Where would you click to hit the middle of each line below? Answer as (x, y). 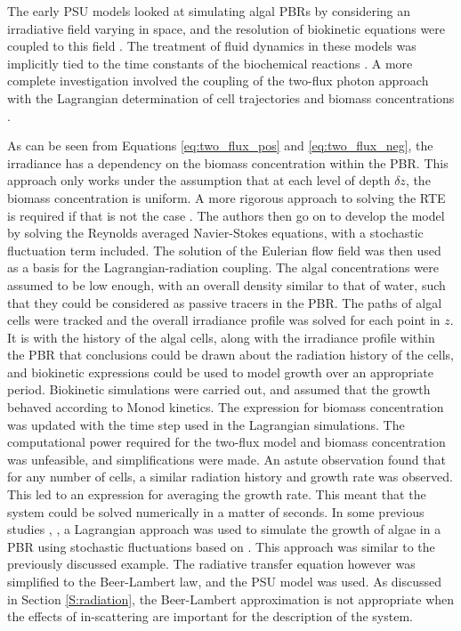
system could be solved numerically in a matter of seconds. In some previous (216, 511)
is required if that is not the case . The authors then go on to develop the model (226, 215)
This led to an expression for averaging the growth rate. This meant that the (217, 494)
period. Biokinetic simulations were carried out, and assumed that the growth (219, 389)
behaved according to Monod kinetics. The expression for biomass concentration (226, 407)
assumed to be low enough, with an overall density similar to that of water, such (226, 284)
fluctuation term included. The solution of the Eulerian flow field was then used (224, 250)
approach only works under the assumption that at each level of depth (199, 180)
